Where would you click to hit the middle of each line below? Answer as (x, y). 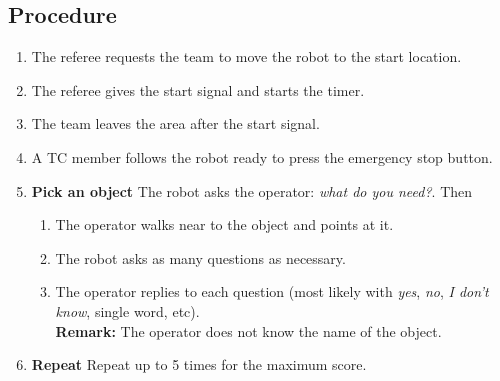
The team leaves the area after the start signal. (175, 123)
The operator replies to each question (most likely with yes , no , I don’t (272, 291)
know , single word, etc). (127, 310)
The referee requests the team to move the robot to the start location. (246, 56)
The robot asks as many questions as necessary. (200, 257)
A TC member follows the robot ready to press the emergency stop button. (262, 156)
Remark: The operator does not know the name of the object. (248, 330)
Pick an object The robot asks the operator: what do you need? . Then (252, 190)
